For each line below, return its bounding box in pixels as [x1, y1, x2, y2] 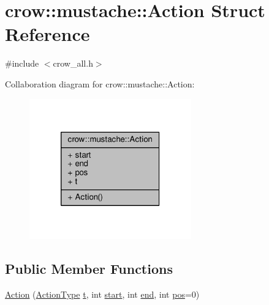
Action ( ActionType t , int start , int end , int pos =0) [5, 287, 200, 300]
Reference [5, 21, 90, 46]
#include [5, 57, 39, 70]
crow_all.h [53, 57, 93, 70]
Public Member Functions [5, 259, 173, 277]
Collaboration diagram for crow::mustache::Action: [5, 77, 195, 90]
